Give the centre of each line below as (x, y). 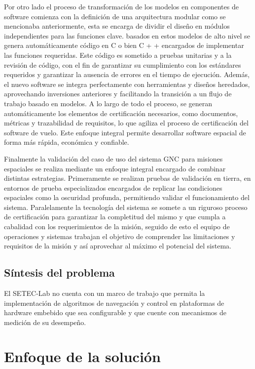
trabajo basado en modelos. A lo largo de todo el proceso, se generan (108, 103)
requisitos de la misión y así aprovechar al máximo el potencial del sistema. (118, 246)
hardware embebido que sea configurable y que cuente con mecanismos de (115, 312)
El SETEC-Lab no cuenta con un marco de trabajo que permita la (105, 293)
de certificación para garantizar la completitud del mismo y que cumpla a (115, 217)
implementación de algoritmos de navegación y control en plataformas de (114, 303)
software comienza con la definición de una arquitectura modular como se (115, 16)
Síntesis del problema (59, 272)
